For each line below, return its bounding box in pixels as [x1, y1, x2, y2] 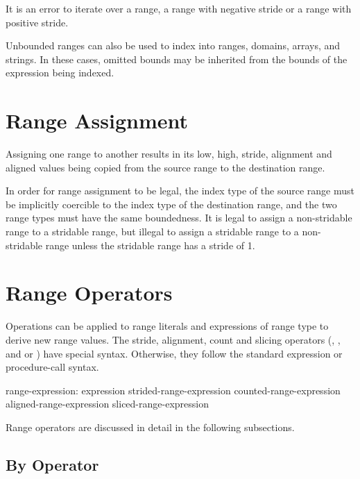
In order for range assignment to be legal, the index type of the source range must [6, 183, 354, 198]
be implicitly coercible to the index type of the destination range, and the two [6, 196, 337, 211]
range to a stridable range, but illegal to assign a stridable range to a [6, 224, 299, 239]
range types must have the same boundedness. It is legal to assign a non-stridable [6, 210, 352, 225]
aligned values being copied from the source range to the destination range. [6, 160, 325, 174]
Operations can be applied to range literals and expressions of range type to [6, 319, 329, 333]
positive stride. [6, 15, 69, 29]
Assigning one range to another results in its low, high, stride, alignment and [6, 146, 332, 161]
